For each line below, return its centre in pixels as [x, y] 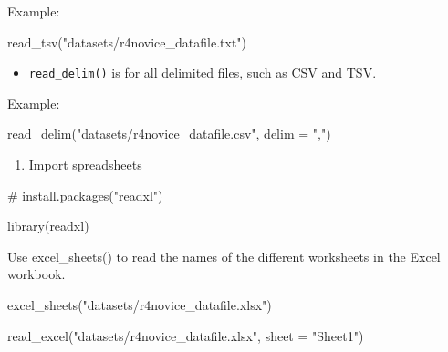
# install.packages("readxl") [85, 195]
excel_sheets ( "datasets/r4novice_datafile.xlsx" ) [140, 305]
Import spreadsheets [85, 165]
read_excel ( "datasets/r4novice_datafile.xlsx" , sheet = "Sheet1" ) [186, 335]
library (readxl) [48, 226]
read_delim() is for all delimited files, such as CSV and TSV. [203, 72]
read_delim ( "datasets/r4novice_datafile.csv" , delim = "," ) [169, 134]
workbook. [36, 274]
